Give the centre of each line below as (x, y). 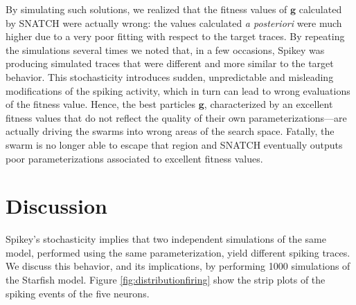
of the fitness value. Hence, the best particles (101, 104)
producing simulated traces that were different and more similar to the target (170, 63)
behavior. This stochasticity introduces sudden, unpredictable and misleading (170, 76)
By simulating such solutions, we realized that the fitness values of (146, 9)
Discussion (56, 206)
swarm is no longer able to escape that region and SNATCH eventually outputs (174, 144)
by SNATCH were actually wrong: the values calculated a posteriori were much (174, 22)
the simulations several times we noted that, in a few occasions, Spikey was (165, 49)
